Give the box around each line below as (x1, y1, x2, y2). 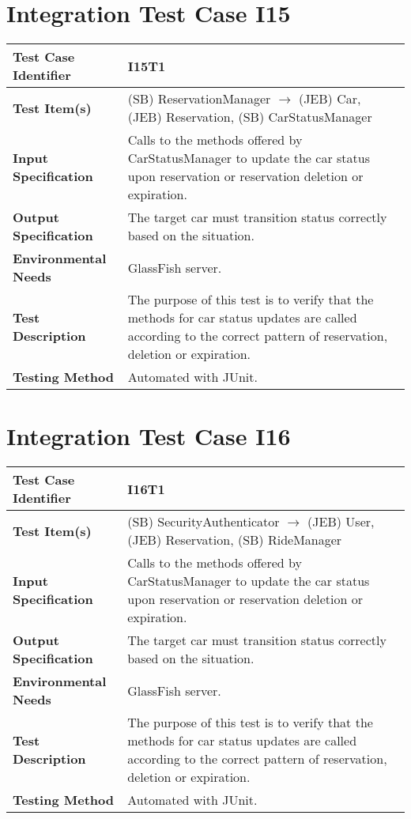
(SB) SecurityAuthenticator (127, 512, 280, 531)
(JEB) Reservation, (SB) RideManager (127, 530, 342, 549)
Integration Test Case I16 (6, 420, 291, 452)
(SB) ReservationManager (127, 89, 271, 108)
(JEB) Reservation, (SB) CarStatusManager (127, 108, 372, 126)
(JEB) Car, (298, 89, 361, 108)
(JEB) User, (307, 512, 375, 531)
